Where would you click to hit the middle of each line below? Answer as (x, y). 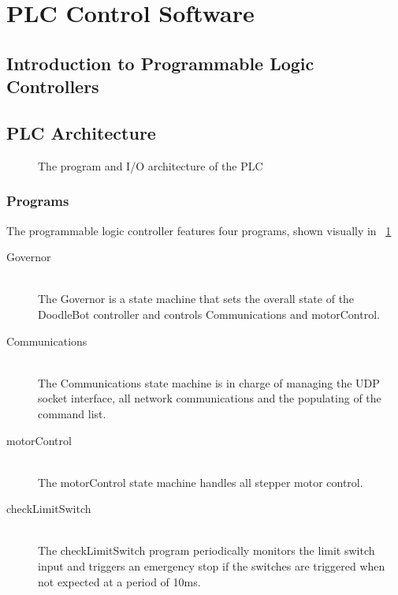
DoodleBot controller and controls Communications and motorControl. (209, 314)
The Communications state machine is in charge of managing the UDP (209, 382)
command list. (72, 413)
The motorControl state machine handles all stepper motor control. (201, 482)
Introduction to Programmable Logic (160, 63)
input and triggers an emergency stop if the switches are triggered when (212, 566)
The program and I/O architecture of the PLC (151, 165)
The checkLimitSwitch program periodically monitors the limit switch (206, 550)
